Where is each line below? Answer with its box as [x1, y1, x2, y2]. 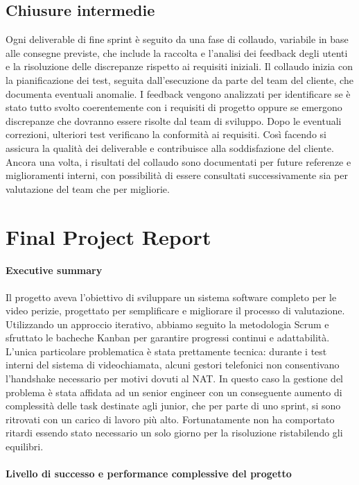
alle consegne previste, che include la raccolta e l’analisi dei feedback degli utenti [6, 45, 348, 60]
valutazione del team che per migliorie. [6, 181, 170, 196]
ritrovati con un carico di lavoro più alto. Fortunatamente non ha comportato [6, 411, 335, 426]
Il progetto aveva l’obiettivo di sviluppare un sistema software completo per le [6, 289, 337, 304]
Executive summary [6, 263, 103, 278]
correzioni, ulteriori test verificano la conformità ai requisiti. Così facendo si [6, 127, 326, 142]
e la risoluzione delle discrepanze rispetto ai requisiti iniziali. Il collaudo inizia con [6, 59, 353, 74]
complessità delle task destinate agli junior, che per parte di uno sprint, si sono [6, 398, 341, 413]
